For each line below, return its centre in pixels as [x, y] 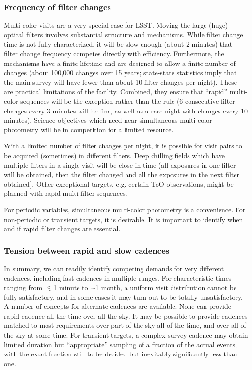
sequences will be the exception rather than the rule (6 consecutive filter [128, 101]
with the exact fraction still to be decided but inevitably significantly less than [121, 354]
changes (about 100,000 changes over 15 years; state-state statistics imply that [120, 72]
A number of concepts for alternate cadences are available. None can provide [118, 306]
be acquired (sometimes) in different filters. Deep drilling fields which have [115, 155]
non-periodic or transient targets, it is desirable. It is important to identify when [124, 219]
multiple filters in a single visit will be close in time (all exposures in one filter [120, 165]
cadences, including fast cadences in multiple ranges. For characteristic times [118, 278]
